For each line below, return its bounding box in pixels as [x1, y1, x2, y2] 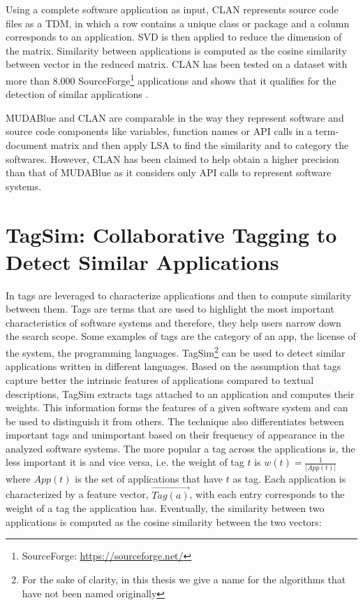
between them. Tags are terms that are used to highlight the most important [6, 301, 334, 316]
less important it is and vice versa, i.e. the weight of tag [6, 455, 244, 469]
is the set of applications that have [75, 471, 223, 485]
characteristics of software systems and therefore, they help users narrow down [6, 315, 341, 329]
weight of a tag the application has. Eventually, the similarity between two [6, 501, 325, 515]
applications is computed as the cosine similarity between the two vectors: [6, 514, 322, 529]
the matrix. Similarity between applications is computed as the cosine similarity [6, 43, 347, 57]
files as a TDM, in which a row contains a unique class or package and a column [6, 15, 350, 30]
